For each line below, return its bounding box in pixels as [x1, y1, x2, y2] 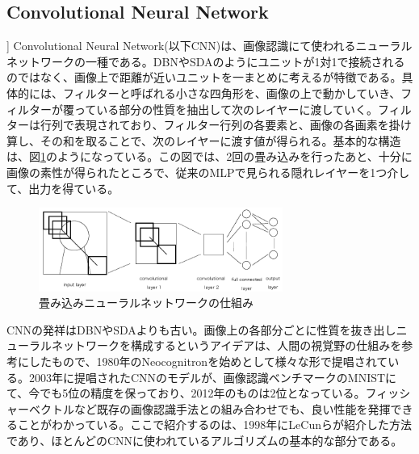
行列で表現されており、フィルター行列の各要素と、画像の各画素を [40, 116, 389, 133]
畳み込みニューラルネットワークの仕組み [39, 294, 253, 311]
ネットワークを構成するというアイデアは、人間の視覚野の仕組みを [51, 337, 402, 354]
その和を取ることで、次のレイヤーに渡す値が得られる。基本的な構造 [40, 132, 401, 149]
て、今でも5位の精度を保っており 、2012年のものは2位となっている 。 [6, 385, 366, 401]
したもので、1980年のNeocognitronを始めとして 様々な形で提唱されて [28, 353, 388, 370]
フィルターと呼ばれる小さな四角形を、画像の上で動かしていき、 [62, 84, 401, 101]
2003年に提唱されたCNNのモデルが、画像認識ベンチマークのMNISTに [28, 368, 397, 385]
